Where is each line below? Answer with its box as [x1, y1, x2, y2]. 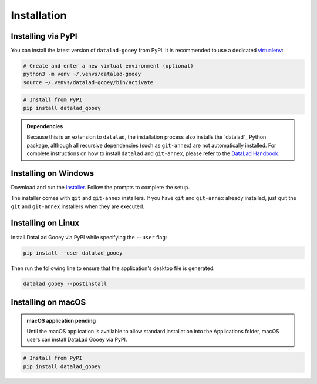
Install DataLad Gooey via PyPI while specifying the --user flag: [11, 233, 167, 241]
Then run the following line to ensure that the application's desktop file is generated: [11, 265, 215, 272]
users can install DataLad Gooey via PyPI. [26, 336, 127, 343]
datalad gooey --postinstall [23, 280, 107, 287]
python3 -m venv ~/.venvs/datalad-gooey [23, 71, 141, 78]
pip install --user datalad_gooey [23, 249, 123, 256]
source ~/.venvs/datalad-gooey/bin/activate [23, 79, 154, 85]
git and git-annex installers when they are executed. [11, 203, 145, 210]
